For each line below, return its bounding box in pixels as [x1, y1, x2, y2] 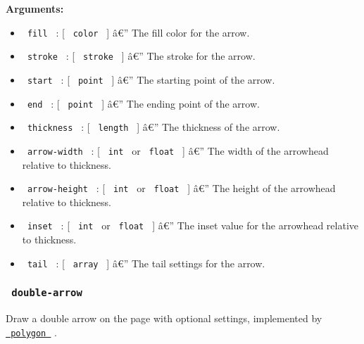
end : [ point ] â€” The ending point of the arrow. [27, 96, 260, 110]
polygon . [11, 324, 57, 339]
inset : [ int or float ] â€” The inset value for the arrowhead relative [27, 218, 359, 233]
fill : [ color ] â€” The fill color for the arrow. [27, 25, 250, 39]
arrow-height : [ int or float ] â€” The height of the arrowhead [27, 181, 336, 196]
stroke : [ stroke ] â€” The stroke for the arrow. [27, 49, 256, 63]
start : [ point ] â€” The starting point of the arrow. [27, 72, 275, 87]
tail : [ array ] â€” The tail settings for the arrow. [27, 255, 265, 270]
